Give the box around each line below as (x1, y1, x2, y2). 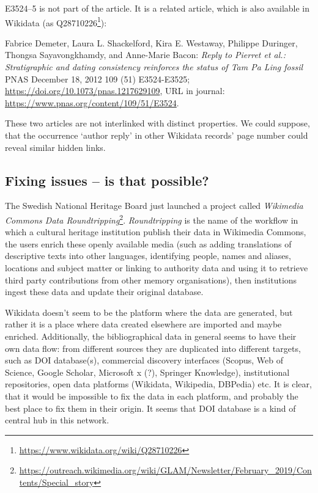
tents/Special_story (19, 475, 94, 488)
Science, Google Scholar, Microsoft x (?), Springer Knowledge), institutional (5, 365, 290, 378)
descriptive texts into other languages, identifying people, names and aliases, (5, 249, 291, 262)
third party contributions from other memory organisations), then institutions (5, 273, 297, 286)
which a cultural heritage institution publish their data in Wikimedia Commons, (5, 225, 306, 238)
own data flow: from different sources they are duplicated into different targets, (5, 341, 301, 354)
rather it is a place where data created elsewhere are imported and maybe (5, 318, 282, 330)
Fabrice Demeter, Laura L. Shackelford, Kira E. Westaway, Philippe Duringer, (5, 36, 298, 49)
